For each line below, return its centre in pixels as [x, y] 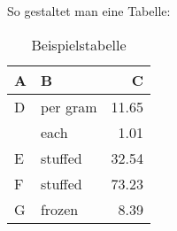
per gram [69, 106]
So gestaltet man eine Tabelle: [89, 11]
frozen [59, 209]
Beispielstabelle [79, 44]
